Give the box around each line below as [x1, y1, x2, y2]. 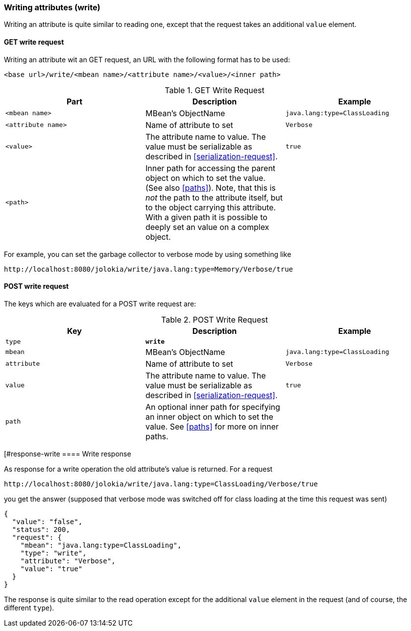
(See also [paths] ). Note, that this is [145, 182, 276, 193]
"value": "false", [12, 517, 83, 526]
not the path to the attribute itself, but [145, 192, 283, 202]
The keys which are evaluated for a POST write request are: [4, 299, 196, 308]
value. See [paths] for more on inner [145, 421, 279, 431]
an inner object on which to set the [145, 411, 273, 422]
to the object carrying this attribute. [145, 202, 276, 212]
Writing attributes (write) [4, 2, 100, 12]
